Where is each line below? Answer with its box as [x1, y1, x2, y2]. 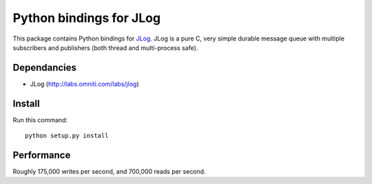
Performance [12, 149, 71, 161]
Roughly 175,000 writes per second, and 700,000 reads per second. [12, 168, 206, 176]
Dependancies [12, 62, 77, 73]
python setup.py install [25, 132, 109, 140]
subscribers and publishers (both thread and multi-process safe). [12, 43, 198, 51]
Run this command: [12, 115, 68, 124]
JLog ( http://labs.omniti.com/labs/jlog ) [30, 80, 139, 88]
